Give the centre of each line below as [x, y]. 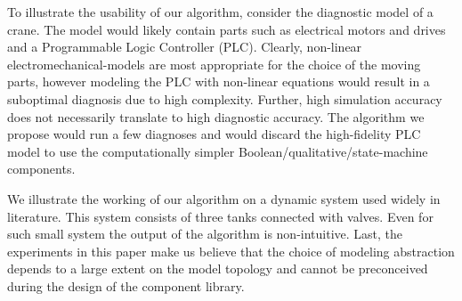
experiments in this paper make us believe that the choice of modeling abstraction [231, 251]
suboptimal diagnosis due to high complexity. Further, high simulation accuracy [225, 98]
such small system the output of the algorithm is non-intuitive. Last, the [205, 234]
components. [41, 169]
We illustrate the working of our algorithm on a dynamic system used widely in [224, 198]
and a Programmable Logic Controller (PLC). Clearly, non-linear [185, 47]
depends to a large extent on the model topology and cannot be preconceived [218, 268]
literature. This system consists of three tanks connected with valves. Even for [220, 216]
